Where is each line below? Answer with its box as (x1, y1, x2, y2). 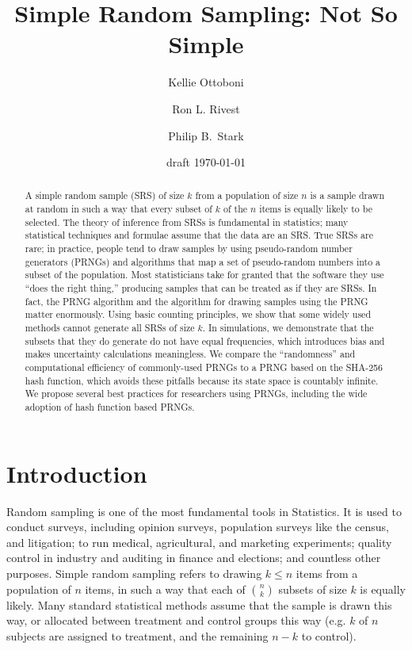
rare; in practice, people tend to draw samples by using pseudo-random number (25, 242, 353, 255)
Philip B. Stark (168, 127, 244, 143)
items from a (296, 564, 358, 581)
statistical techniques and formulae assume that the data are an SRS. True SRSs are (25, 228, 373, 242)
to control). (301, 627, 357, 644)
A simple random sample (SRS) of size (25, 189, 185, 202)
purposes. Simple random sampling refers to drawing (6, 564, 262, 581)
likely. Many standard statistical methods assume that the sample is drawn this (6, 596, 392, 613)
